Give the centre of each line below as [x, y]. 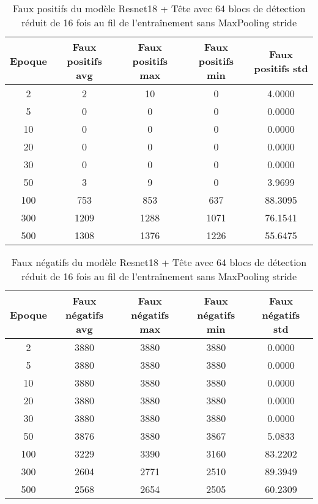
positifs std [281, 68]
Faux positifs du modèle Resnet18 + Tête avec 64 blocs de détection [159, 8]
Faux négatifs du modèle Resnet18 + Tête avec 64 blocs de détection [159, 262]
